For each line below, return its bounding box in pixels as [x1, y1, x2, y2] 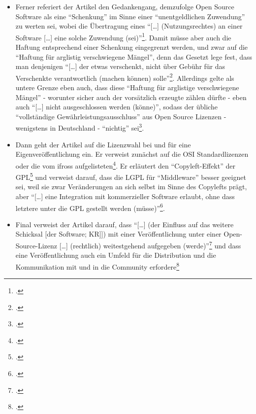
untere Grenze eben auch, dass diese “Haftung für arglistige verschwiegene [15, 82, 239, 93]
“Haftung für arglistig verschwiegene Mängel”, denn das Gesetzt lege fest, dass [15, 51, 253, 62]
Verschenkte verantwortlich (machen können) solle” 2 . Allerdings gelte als [15, 71, 234, 83]
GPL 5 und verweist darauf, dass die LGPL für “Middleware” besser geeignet [15, 171, 246, 182]
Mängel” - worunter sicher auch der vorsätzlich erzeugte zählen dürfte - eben [15, 92, 247, 102]
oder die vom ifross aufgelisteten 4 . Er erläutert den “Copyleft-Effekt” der [15, 159, 235, 171]
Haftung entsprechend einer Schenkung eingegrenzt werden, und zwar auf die [15, 42, 248, 52]
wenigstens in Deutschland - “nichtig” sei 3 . [15, 121, 144, 133]
